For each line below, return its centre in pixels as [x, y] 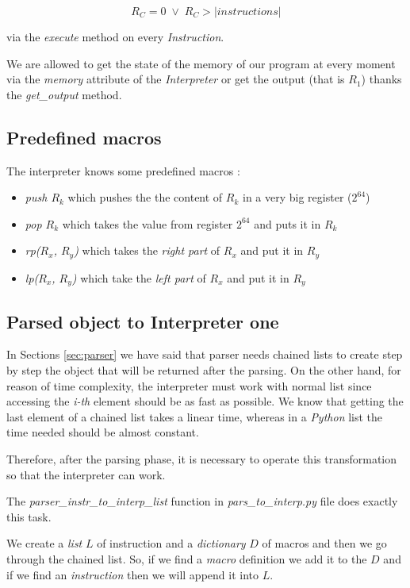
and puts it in [287, 223]
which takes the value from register [148, 223]
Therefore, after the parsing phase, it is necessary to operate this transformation [202, 459]
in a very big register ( [297, 197]
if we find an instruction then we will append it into [133, 574]
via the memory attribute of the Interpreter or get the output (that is [176, 79]
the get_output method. [64, 94]
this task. [29, 516]
